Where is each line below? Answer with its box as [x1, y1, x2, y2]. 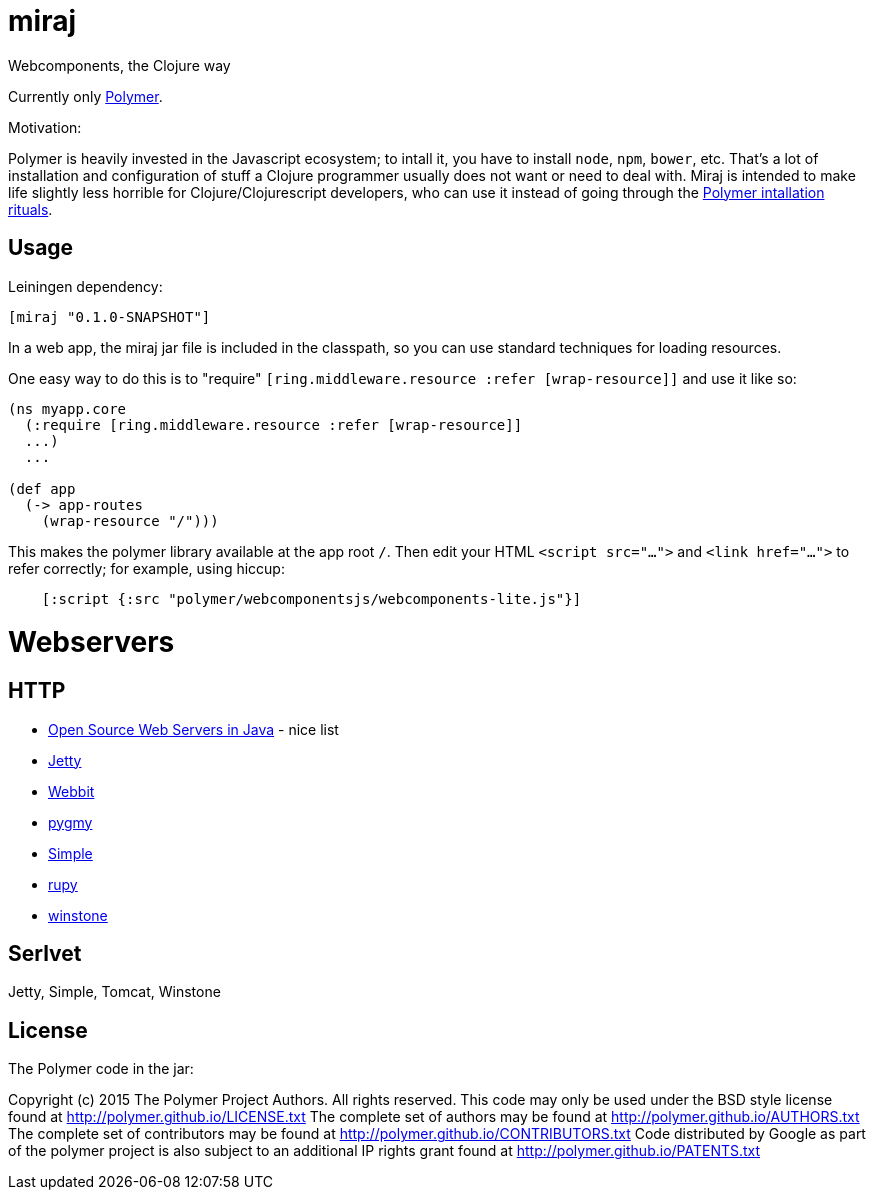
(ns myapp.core [8, 400, 127, 417]
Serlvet [8, 940, 82, 966]
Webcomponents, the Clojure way [8, 56, 231, 74]
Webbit [48, 782, 95, 800]
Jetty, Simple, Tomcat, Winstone [8, 983, 221, 1001]
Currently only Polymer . [8, 87, 163, 105]
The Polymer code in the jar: [8, 1060, 194, 1078]
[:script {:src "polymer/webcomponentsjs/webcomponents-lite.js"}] [41, 590, 582, 607]
